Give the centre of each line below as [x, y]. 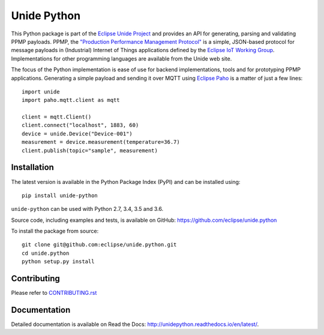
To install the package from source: [55, 231]
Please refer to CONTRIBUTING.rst [54, 293]
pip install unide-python [60, 195]
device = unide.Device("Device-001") [77, 134]
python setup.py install [58, 262]
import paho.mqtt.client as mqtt [71, 100]
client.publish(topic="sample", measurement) [90, 150]
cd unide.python [46, 253]
